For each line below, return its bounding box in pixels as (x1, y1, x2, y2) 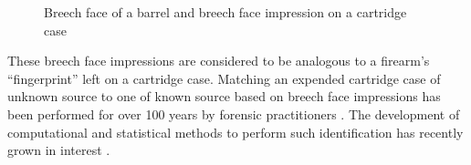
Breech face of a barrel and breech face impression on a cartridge (44, 3, 407, 21)
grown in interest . (7, 140, 110, 160)
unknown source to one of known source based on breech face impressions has (7, 87, 441, 106)
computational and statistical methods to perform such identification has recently (7, 122, 464, 141)
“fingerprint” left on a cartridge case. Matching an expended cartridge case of (7, 68, 441, 88)
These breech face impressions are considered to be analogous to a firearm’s (7, 51, 430, 70)
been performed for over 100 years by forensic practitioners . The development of (7, 104, 460, 123)
